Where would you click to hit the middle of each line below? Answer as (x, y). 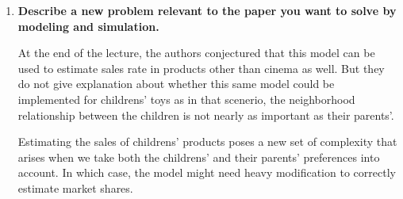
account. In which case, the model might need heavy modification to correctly (207, 172)
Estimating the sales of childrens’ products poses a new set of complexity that (207, 142)
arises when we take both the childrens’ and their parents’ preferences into (199, 157)
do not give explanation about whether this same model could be (176, 84)
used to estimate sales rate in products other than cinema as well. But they (201, 68)
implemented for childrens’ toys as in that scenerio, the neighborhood (186, 99)
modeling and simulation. (88, 26)
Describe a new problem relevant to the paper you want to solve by (207, 10)
